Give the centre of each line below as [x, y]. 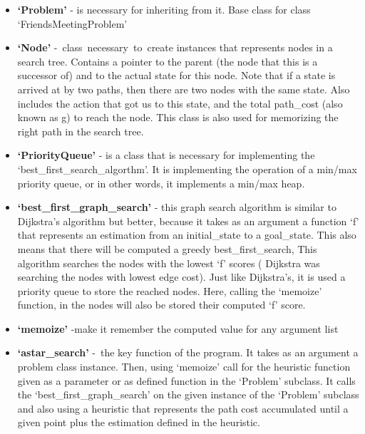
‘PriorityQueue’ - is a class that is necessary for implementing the [166, 155]
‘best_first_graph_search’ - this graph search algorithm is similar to [177, 207]
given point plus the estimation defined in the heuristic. [139, 422]
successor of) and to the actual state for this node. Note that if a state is [176, 75]
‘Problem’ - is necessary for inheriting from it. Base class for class [164, 9]
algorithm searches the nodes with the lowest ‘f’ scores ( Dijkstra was [169, 263]
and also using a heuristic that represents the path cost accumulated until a [183, 408]
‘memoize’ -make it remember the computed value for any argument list [178, 328]
